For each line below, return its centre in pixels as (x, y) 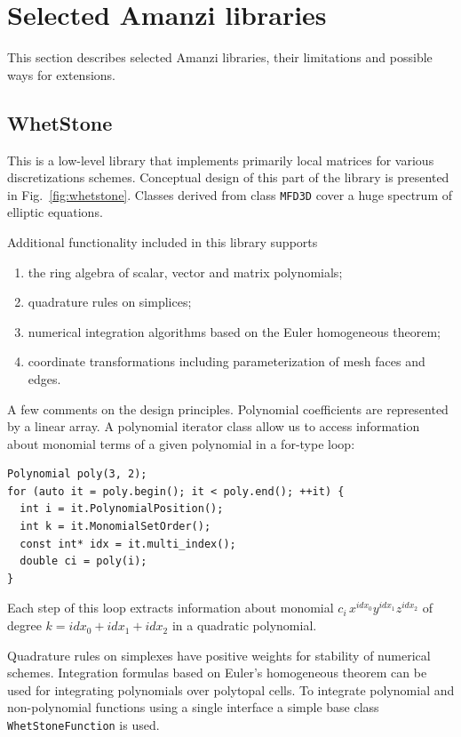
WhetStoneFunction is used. (83, 725)
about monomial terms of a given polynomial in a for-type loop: (181, 443)
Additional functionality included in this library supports (163, 241)
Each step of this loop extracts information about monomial (171, 608)
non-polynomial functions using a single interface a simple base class (193, 707)
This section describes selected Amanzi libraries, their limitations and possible (220, 57)
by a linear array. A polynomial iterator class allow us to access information (214, 426)
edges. (44, 378)
